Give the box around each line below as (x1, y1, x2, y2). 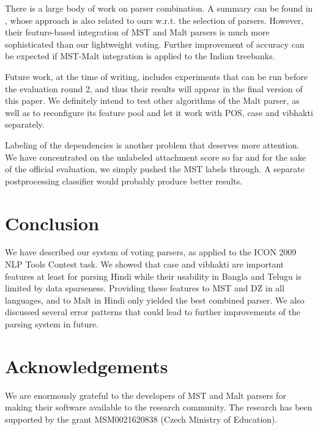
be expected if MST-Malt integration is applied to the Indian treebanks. (5, 49, 275, 62)
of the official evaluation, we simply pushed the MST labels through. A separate (5, 162, 305, 175)
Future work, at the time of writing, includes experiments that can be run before (5, 70, 308, 82)
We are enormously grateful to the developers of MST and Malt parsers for (5, 388, 286, 401)
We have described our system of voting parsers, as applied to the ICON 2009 (5, 246, 297, 258)
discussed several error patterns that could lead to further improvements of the (5, 305, 300, 318)
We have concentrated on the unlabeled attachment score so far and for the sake (5, 150, 306, 163)
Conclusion (5, 210, 100, 235)
